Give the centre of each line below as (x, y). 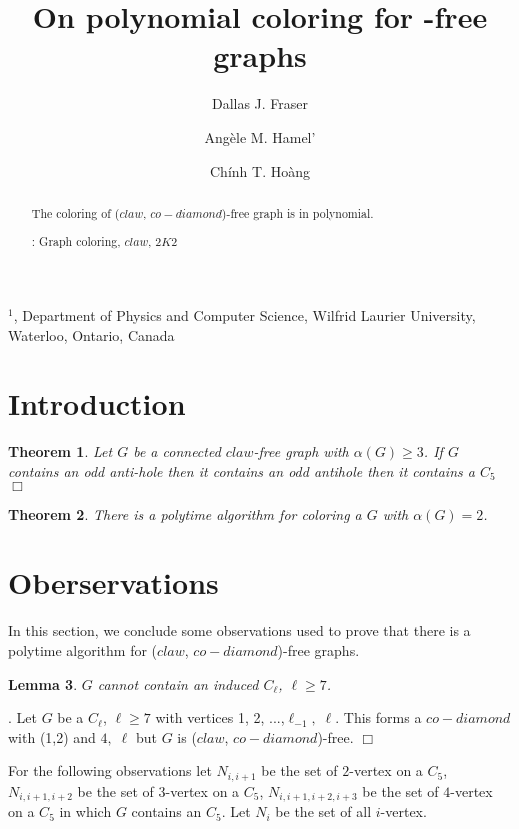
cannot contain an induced (178, 683)
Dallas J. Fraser (260, 103)
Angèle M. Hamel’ (260, 136)
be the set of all (323, 811)
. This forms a (378, 717)
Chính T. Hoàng (260, 170)
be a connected (177, 451)
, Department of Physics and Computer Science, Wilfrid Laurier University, (244, 315)
